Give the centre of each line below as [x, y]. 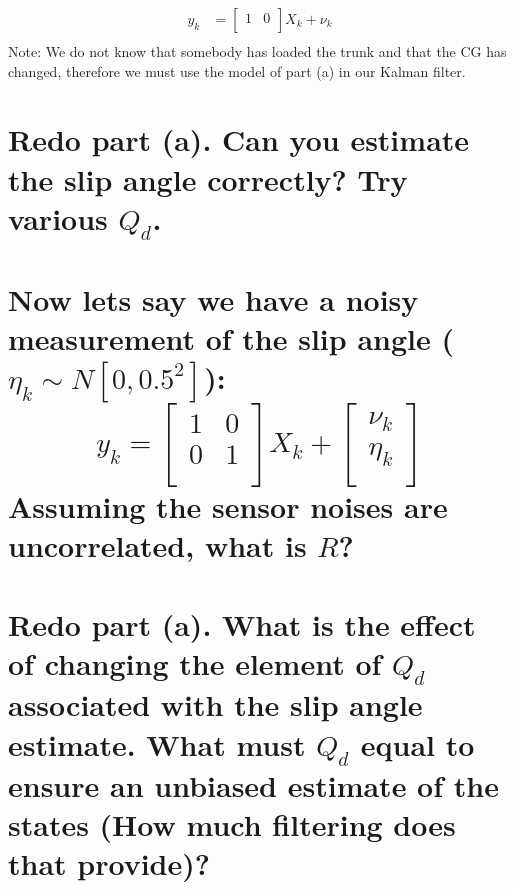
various [58, 217]
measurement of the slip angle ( [231, 337]
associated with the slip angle [215, 704]
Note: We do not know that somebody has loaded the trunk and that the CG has [257, 51]
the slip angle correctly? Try [208, 178]
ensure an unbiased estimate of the [253, 785]
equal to [417, 743]
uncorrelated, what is [157, 545]
